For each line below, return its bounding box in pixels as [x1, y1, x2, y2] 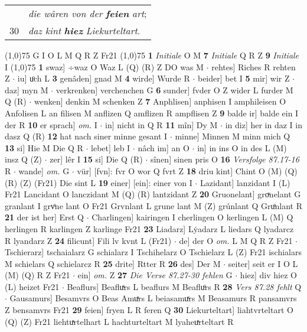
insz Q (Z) [5, 153, 43, 165]
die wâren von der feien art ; [28, 6, 147, 20]
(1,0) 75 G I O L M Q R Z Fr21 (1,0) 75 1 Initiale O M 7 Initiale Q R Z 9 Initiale [5, 49, 299, 61]
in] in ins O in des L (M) [197, 141, 287, 154]
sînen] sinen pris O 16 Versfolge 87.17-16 [150, 153, 299, 165]
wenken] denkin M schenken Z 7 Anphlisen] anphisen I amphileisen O [34, 95, 286, 108]
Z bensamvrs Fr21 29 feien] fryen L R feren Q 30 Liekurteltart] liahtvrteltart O [5, 304, 293, 316]
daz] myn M [5, 83, 48, 96]
